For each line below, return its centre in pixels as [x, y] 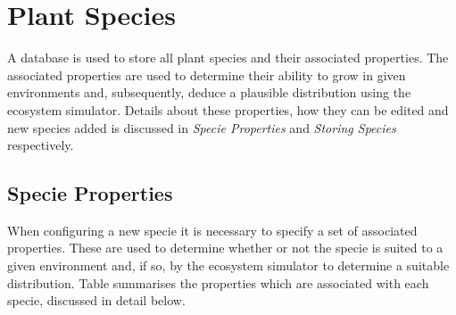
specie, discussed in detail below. [96, 300]
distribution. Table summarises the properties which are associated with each [218, 282]
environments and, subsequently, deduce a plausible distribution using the [209, 92]
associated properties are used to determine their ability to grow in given [207, 75]
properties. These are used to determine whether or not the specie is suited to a [225, 248]
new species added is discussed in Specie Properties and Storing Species [202, 127]
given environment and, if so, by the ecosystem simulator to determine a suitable [228, 265]
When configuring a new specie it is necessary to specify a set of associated [212, 230]
